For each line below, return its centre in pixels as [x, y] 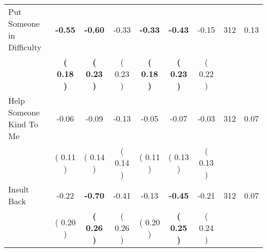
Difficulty [25, 47]
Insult [19, 189]
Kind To [23, 124]
